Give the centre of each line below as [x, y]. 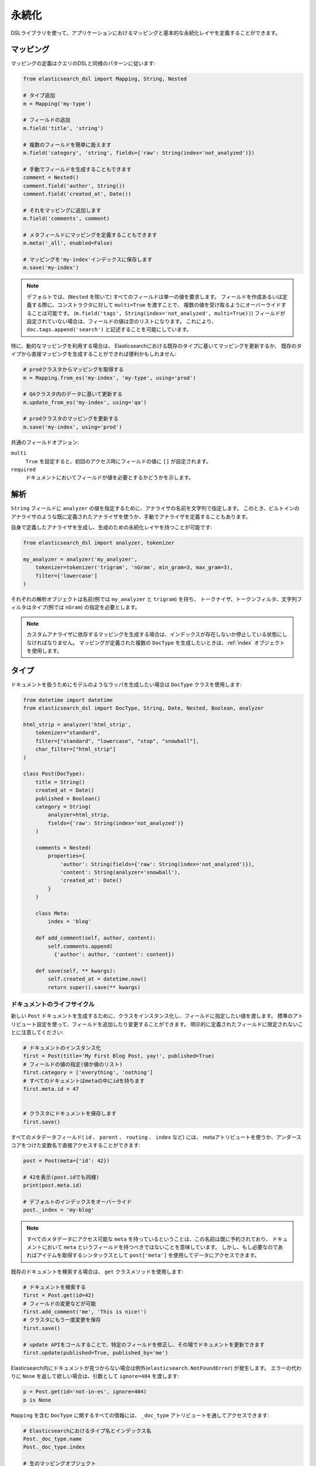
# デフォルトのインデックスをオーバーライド [77, 1202]
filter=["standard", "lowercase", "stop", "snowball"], [117, 741]
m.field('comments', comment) [66, 219]
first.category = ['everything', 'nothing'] [88, 1073]
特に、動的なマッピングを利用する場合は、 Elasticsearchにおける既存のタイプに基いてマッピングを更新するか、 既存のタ [156, 345]
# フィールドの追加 [47, 120]
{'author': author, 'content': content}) [114, 954]
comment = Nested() [51, 178]
